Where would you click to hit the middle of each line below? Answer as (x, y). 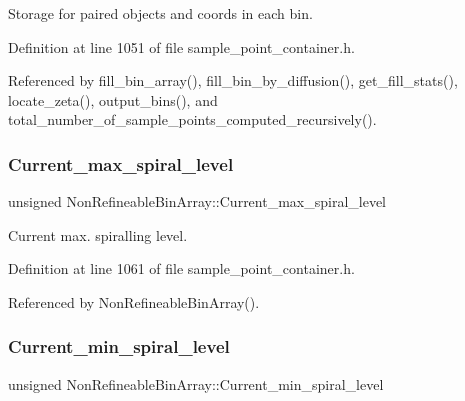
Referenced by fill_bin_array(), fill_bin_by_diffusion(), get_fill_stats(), (233, 80)
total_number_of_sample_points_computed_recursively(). (192, 119)
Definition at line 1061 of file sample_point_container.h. (181, 268)
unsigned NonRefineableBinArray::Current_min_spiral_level (196, 383)
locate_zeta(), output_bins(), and (113, 99)
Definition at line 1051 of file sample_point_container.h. (181, 46)
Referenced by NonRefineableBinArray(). (134, 301)
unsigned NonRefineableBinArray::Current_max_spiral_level (197, 201)
